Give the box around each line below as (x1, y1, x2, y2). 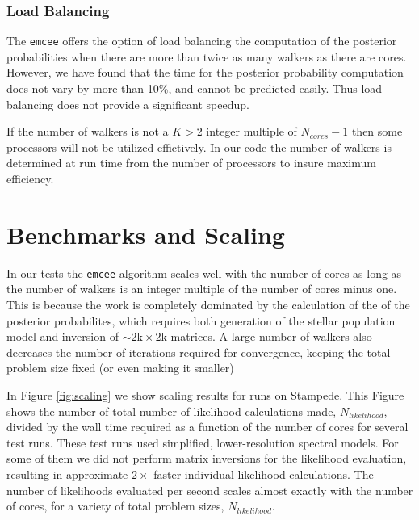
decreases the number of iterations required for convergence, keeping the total (6, 343, 391, 360)
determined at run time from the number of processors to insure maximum (6, 154, 376, 171)
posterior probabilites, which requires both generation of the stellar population (6, 312, 396, 329)
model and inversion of (6, 328, 119, 345)
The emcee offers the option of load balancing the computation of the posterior (6, 32, 397, 49)
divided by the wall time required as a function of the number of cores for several (6, 418, 409, 435)
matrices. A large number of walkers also (170, 328, 372, 345)
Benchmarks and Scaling (6, 217, 285, 250)
